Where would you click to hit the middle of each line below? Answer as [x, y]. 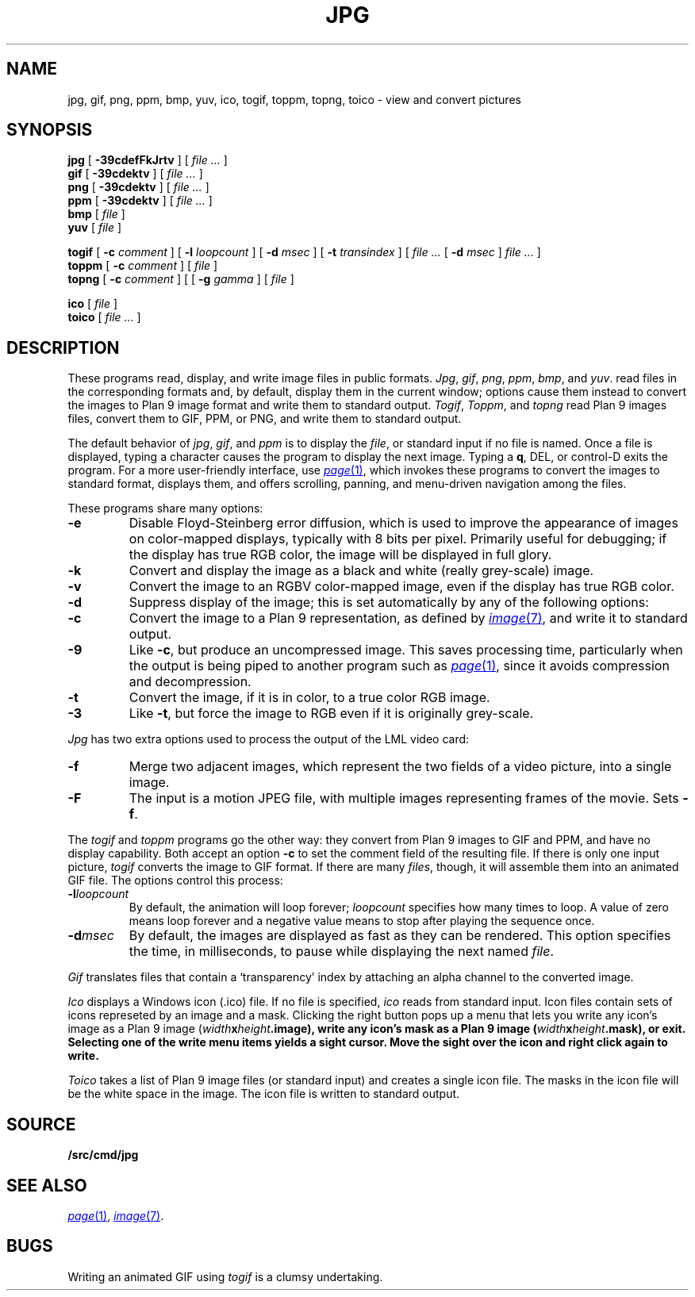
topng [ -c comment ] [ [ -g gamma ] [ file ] [181, 279]
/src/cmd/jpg [103, 1155]
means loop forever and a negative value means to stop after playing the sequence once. [362, 921]
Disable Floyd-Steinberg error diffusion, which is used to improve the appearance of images [403, 523]
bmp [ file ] [96, 214]
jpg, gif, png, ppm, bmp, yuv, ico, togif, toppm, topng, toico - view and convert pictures [294, 99]
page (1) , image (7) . [116, 1215]
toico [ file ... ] [104, 317]
